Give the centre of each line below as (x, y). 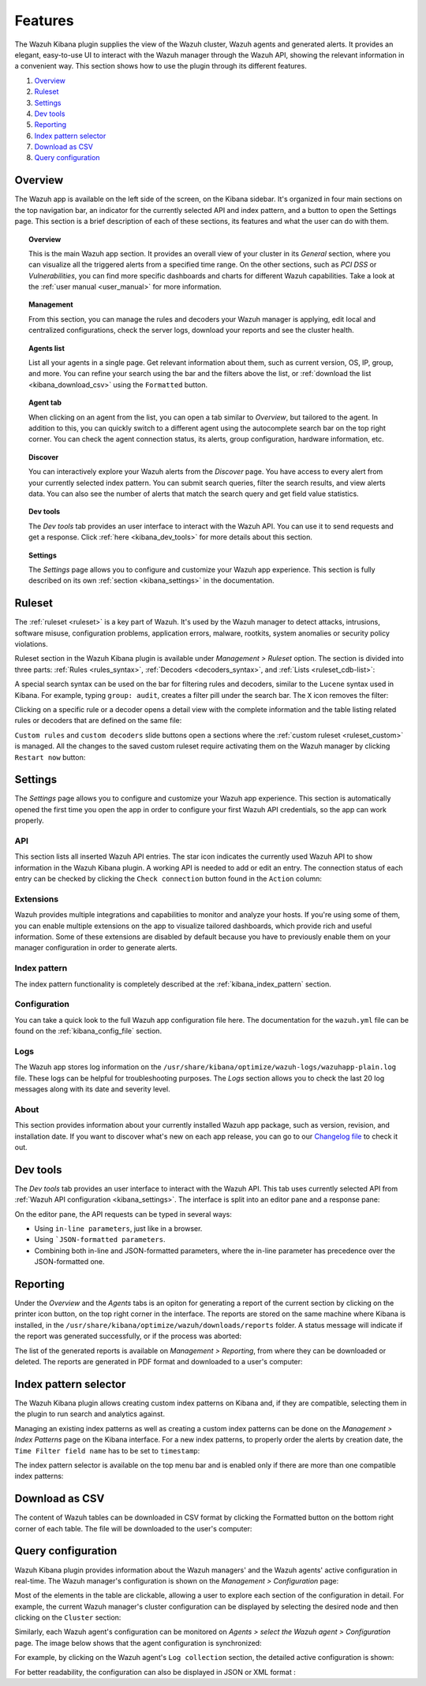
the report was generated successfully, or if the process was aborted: (128, 1336)
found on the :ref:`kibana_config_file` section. (88, 1031)
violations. (31, 643)
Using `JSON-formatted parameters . (100, 1240)
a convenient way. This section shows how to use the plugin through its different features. (161, 66)
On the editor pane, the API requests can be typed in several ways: (123, 1214)
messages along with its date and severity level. (92, 1089)
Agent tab (45, 403)
